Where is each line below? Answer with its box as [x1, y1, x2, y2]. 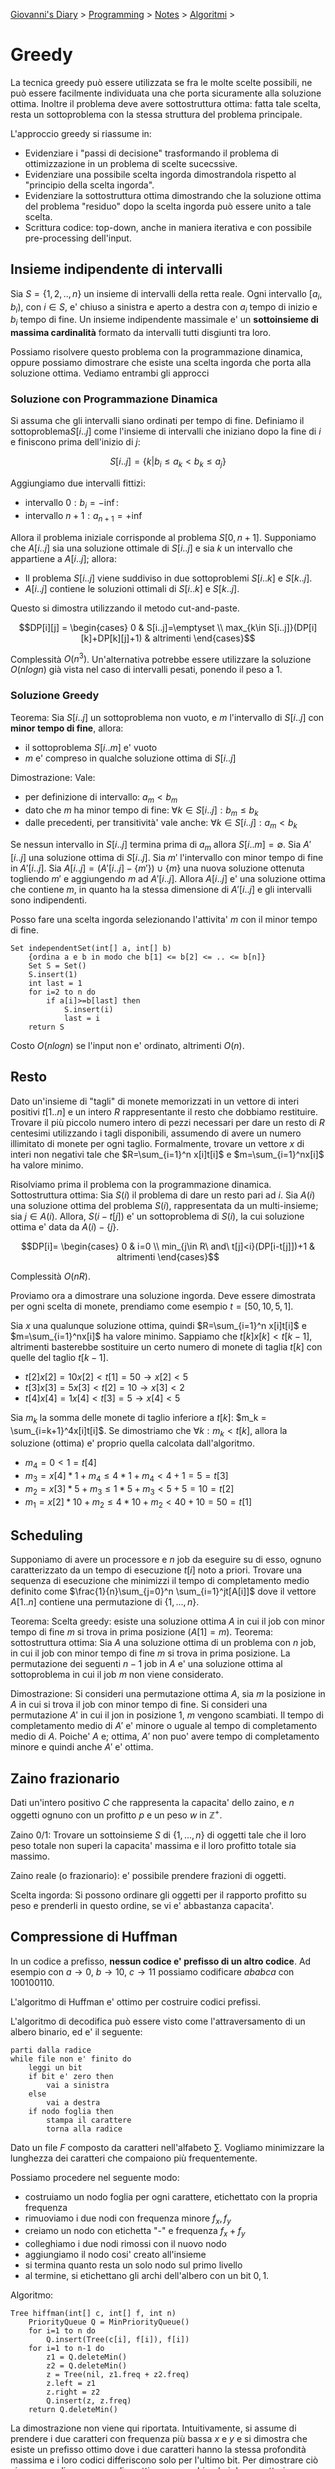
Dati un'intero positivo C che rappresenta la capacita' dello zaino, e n [10, 1797, 295, 1809]
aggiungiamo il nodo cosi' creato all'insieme [24, 2249, 207, 2261]
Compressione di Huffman [10, 1929, 178, 1946]
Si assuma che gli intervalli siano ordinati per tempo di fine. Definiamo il [10, 415, 305, 427]
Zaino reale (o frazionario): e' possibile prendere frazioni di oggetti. [10, 1869, 287, 1881]
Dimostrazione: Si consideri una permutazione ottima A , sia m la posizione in [10, 1688, 326, 1700]
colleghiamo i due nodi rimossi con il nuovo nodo [24, 2238, 227, 2250]
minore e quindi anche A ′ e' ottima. [10, 1741, 154, 1753]
